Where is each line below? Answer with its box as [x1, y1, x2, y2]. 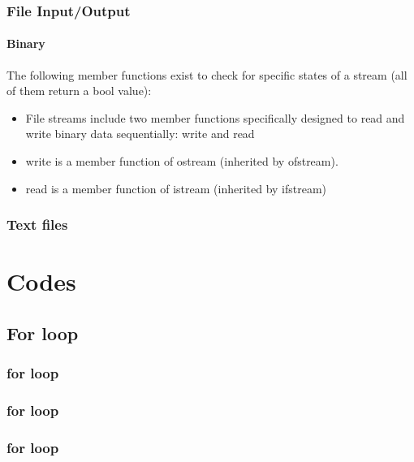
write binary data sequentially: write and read [25, 125, 255, 142]
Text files [6, 214, 68, 235]
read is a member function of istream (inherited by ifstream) [25, 179, 327, 196]
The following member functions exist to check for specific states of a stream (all [6, 66, 408, 83]
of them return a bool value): [6, 82, 152, 99]
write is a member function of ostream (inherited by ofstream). [25, 153, 339, 170]
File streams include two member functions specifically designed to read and [25, 109, 405, 126]
